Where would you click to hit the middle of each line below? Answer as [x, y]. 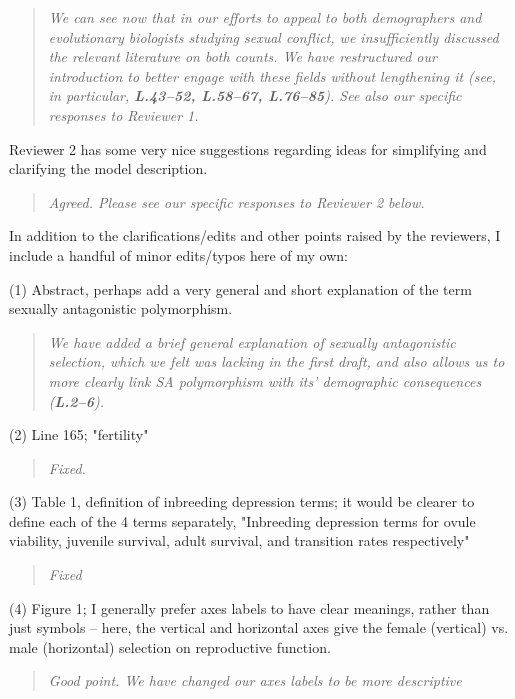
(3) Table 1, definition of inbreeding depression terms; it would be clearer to [242, 501]
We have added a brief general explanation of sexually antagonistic [252, 341]
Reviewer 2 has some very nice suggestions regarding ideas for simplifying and [248, 148]
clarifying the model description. [108, 168]
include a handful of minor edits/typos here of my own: [178, 254]
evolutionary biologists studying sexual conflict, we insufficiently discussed [273, 36]
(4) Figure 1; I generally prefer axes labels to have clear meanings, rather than [249, 607]
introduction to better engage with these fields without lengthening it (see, [272, 75]
